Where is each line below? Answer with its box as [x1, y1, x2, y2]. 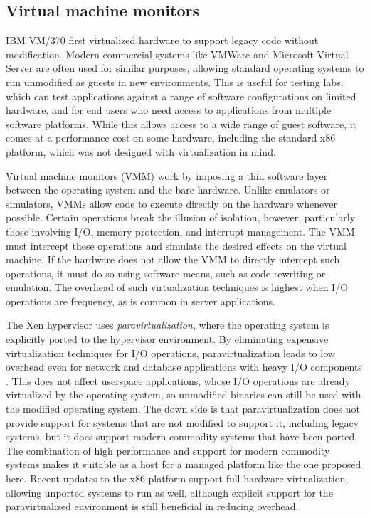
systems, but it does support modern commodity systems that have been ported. [6, 429, 358, 444]
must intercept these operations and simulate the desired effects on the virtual [6, 238, 347, 253]
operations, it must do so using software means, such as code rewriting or [6, 265, 326, 280]
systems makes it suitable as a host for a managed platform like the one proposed [6, 457, 361, 472]
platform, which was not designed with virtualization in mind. [6, 144, 276, 159]
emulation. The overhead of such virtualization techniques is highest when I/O [6, 280, 349, 295]
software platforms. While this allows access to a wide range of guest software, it [6, 116, 357, 131]
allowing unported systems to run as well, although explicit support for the [6, 485, 333, 499]
